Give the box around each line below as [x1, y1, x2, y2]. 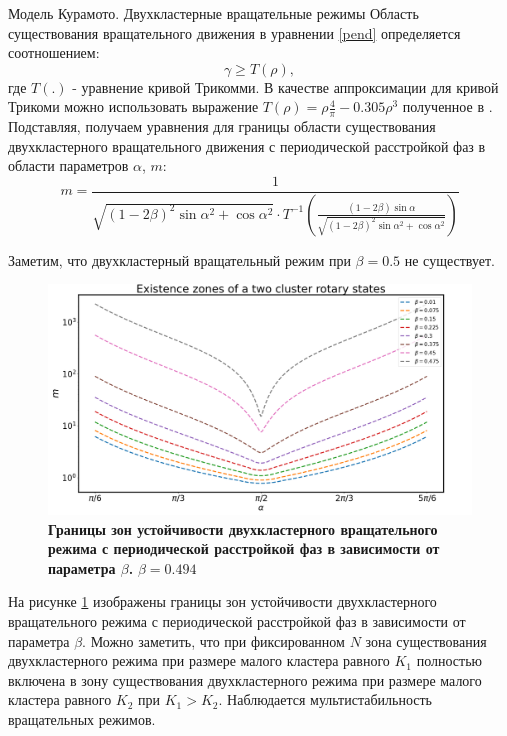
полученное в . [402, 96, 493, 117]
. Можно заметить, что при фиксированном [82, 630, 345, 651]
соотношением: [8, 42, 100, 63]
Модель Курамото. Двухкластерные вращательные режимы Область [8, 3, 419, 23]
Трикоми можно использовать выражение [8, 96, 259, 117]
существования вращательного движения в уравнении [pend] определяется [8, 22, 461, 43]
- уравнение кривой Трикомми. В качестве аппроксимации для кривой [72, 76, 499, 97]
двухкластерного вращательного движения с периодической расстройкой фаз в [8, 135, 486, 156]
